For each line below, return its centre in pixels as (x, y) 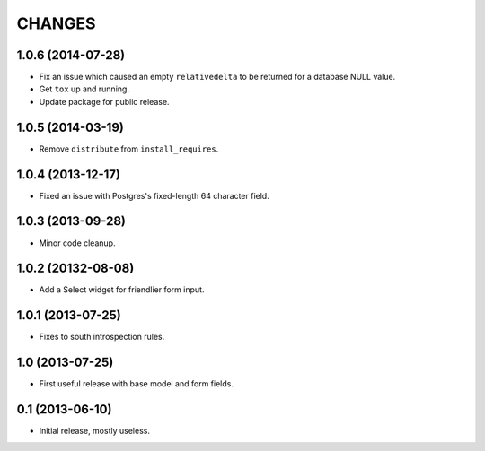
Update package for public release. (104, 101)
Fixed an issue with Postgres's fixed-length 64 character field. (154, 195)
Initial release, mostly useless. (94, 431)
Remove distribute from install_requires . (129, 149)
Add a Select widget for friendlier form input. (122, 290)
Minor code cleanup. (77, 243)
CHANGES (56, 23)
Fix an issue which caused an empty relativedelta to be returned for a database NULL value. (217, 77)
